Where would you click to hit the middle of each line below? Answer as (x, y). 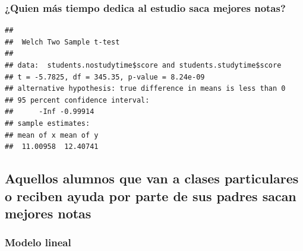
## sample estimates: (48, 123)
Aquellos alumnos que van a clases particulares (152, 178)
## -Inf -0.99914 (50, 112)
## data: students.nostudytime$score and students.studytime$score (143, 65)
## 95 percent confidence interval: (77, 100)
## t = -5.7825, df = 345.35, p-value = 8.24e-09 (105, 77)
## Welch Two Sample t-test (62, 42)
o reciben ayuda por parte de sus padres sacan (151, 196)
